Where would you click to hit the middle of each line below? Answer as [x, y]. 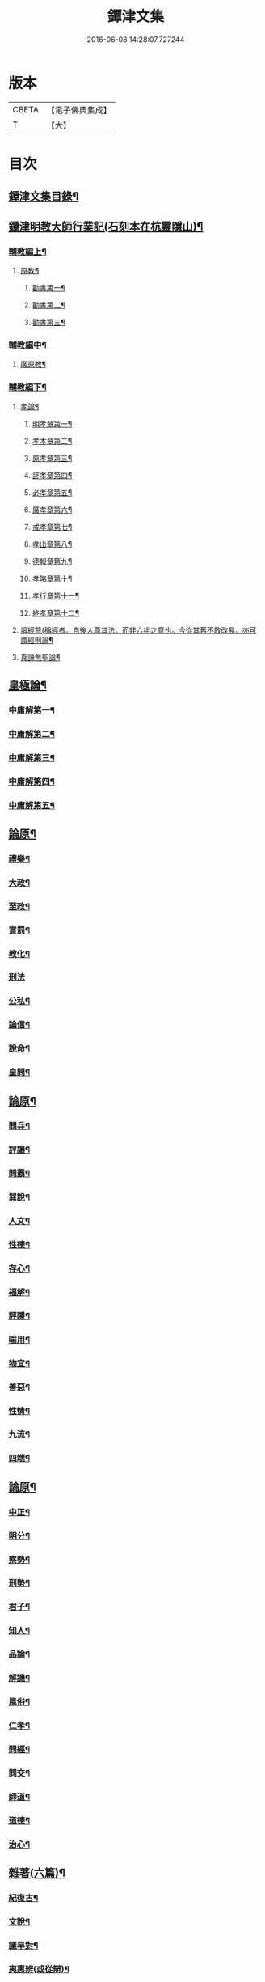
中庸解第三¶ [32, 757]
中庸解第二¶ [32, 734]
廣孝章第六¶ [52, 510]
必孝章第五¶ [52, 492]
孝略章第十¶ [52, 578]
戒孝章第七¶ [52, 527]
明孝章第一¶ [52, 424]
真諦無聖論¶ [40, 657]
